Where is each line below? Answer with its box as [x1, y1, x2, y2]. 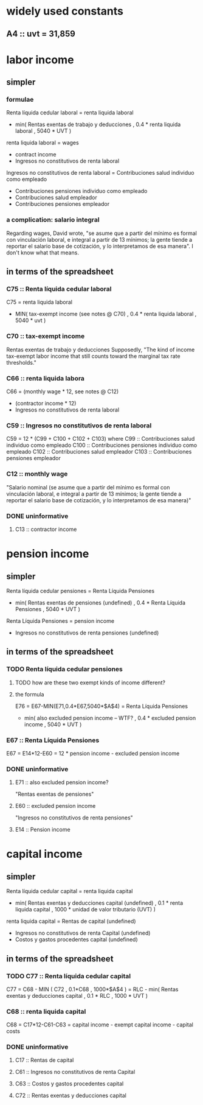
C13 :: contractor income [15, 525, 77, 533]
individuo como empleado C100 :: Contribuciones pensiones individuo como [6, 441, 198, 449]
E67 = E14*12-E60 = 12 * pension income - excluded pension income [6, 749, 180, 757]
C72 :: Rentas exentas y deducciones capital [15, 1092, 126, 1100]
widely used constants [6, 4, 123, 18]
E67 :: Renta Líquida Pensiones [6, 735, 100, 744]
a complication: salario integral [6, 216, 100, 224]
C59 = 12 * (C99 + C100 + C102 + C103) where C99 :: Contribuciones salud [6, 435, 195, 443]
